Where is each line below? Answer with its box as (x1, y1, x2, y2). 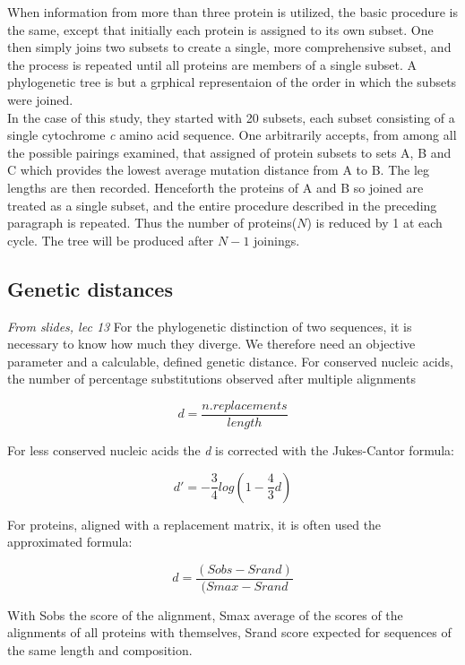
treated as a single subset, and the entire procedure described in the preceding (7, 195, 437, 214)
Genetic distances (7, 274, 173, 302)
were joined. (7, 90, 73, 108)
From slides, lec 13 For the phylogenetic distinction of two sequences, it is (7, 316, 412, 335)
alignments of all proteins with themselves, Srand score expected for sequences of (7, 623, 452, 642)
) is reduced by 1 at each (306, 213, 443, 232)
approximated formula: (7, 532, 133, 551)
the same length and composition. (7, 640, 193, 659)
